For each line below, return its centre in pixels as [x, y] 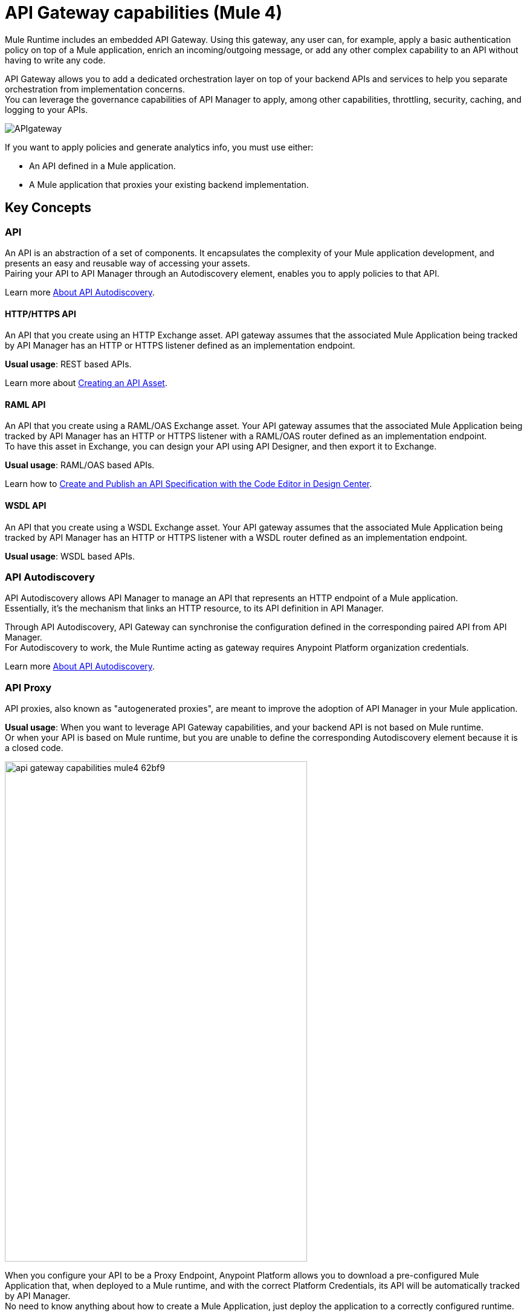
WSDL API [26, 506]
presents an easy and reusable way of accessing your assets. [128, 263]
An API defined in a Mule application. [102, 166]
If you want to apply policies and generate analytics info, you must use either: [159, 147]
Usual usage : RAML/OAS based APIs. [80, 465]
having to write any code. [55, 60]
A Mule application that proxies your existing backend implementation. [169, 184]
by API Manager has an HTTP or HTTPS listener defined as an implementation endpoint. [180, 346]
